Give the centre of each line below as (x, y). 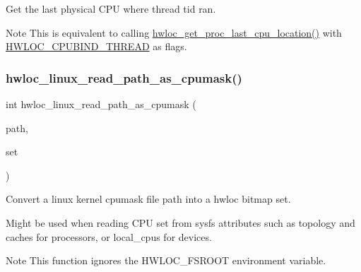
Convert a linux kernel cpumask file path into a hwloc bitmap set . (148, 199)
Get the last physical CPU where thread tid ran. (111, 8)
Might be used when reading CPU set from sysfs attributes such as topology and (180, 222)
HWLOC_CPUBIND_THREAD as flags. (96, 46)
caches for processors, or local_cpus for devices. (109, 236)
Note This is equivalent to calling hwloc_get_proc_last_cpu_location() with (174, 32)
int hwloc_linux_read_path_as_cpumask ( (101, 104)
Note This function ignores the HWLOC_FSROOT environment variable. (166, 260)
